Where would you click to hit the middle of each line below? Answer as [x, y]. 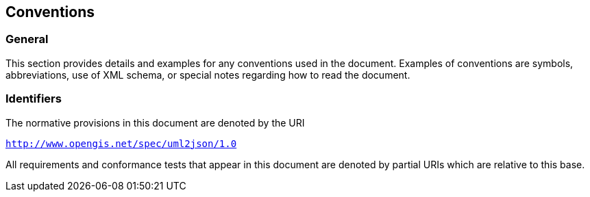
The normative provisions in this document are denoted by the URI [155, 122]
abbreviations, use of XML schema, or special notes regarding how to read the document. [208, 75]
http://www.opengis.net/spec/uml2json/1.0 [121, 143]
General [27, 39]
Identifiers [34, 99]
